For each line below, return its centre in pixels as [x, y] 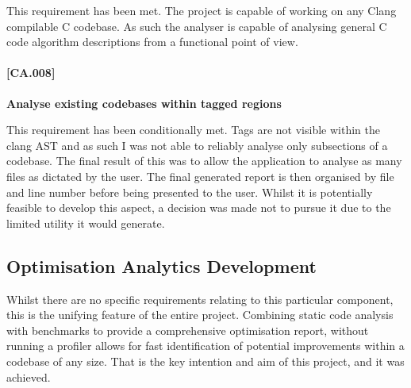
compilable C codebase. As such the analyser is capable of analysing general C [197, 26]
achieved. [29, 376]
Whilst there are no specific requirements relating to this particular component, [200, 299]
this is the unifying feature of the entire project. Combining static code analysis [200, 315]
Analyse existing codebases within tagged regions [144, 103]
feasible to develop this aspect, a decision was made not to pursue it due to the [199, 207]
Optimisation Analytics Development [161, 265]
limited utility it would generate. [86, 223]
